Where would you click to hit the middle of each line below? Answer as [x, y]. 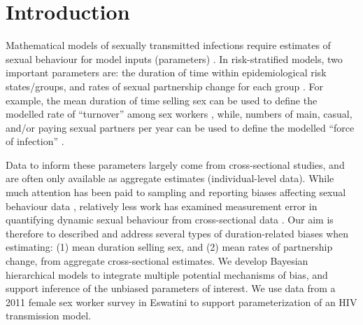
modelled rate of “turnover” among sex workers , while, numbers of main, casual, [179, 114]
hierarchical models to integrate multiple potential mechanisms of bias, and [167, 274]
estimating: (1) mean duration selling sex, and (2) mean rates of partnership [169, 247]
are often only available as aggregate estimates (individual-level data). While [170, 178]
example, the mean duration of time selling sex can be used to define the [162, 100]
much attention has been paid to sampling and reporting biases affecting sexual [176, 192]
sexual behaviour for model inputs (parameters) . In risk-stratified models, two [174, 58]
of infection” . [35, 141]
